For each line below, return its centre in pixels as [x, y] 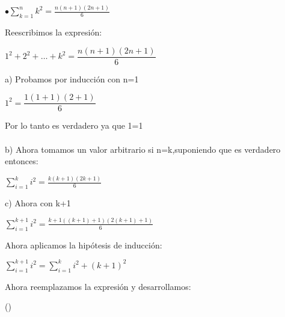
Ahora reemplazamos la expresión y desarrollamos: [98, 286]
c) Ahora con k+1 [38, 202]
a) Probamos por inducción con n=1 [72, 78]
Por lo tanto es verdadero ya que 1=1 [74, 125]
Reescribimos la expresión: [54, 32]
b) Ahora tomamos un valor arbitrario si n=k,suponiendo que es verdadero [143, 149]
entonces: [22, 161]
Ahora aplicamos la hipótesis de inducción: [84, 245]
